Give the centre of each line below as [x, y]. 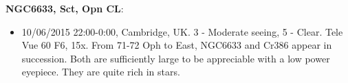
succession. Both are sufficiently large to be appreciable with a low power [176, 58]
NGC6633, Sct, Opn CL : [65, 8]
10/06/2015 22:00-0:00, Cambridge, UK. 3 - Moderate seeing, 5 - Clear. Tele [182, 31]
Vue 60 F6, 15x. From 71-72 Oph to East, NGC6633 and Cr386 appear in [177, 45]
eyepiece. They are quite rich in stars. [101, 72]
